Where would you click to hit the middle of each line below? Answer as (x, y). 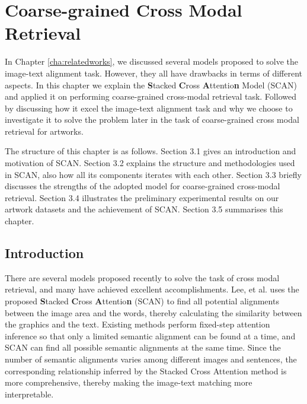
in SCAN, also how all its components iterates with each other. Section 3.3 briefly (153, 174)
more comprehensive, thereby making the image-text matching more (129, 382)
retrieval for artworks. (44, 131)
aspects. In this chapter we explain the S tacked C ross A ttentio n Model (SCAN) (151, 85)
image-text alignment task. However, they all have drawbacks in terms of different (153, 73)
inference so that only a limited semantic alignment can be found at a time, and (150, 335)
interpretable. (29, 394)
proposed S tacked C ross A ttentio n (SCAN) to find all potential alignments (142, 301)
